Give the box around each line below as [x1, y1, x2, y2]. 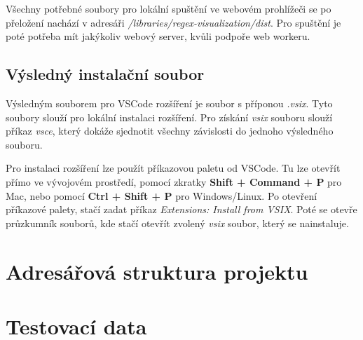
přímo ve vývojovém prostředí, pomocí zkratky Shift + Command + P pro [6, 174, 342, 189]
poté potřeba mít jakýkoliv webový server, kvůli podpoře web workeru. [6, 29, 310, 43]
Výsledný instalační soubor [6, 63, 205, 85]
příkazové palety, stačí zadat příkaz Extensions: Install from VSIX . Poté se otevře [6, 202, 357, 217]
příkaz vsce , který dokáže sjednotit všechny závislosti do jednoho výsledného [6, 123, 334, 138]
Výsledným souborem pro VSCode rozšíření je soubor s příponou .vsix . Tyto [6, 95, 333, 110]
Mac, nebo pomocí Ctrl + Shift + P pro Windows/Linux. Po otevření [6, 188, 317, 203]
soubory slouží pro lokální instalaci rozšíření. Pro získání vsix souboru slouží [6, 109, 333, 124]
